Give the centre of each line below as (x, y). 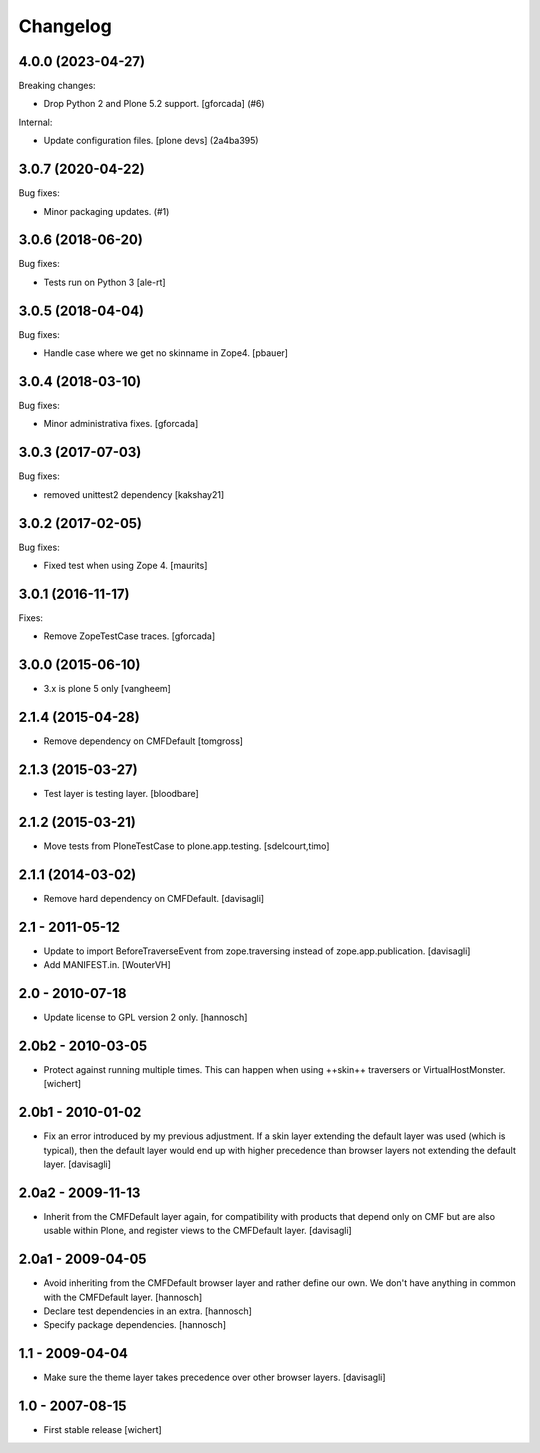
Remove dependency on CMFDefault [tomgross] (143, 741)
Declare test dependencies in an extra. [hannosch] (147, 1311)
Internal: (35, 122)
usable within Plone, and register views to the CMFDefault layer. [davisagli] (197, 1231)
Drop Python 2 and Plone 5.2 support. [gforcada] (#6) (154, 104)
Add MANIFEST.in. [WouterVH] (107, 965)
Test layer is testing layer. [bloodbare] (121, 794)
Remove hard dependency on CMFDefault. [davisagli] (154, 898)
